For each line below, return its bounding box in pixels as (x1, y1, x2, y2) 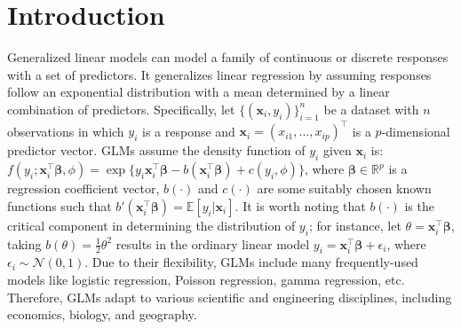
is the (404, 196, 434, 215)
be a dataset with (323, 99, 419, 118)
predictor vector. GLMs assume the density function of (7, 141, 306, 160)
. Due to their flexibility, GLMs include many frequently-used (84, 253, 418, 271)
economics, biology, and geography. (7, 305, 197, 324)
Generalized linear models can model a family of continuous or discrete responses (7, 48, 449, 67)
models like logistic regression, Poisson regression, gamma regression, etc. (7, 270, 405, 288)
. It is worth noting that (234, 196, 366, 215)
